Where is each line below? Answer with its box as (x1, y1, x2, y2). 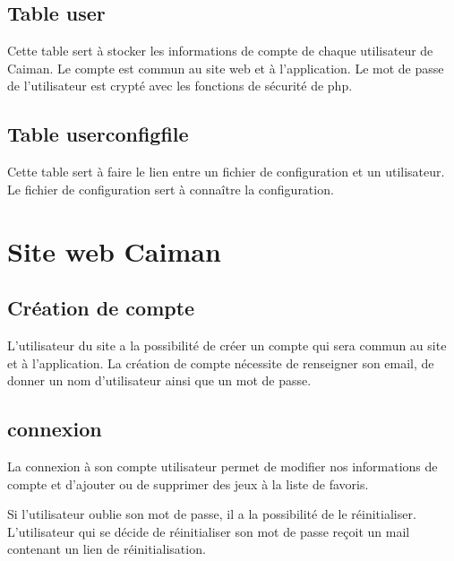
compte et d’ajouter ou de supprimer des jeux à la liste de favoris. (7, 474, 369, 493)
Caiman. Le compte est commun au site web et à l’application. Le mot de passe (7, 58, 444, 77)
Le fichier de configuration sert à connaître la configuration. (7, 179, 334, 198)
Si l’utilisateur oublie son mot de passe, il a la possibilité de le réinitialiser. (7, 505, 416, 523)
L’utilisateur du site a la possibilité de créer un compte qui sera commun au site (7, 335, 447, 354)
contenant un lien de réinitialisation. (7, 539, 206, 558)
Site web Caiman (7, 232, 221, 269)
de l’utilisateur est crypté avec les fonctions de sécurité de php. (7, 76, 353, 95)
